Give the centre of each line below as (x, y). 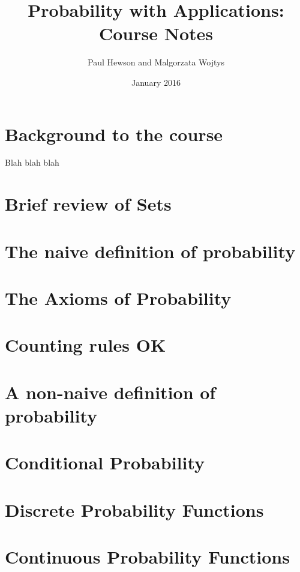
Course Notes (156, 33)
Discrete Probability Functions (134, 509)
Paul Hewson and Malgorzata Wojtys (156, 62)
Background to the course (114, 134)
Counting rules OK (85, 345)
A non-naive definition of (110, 392)
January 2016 (156, 82)
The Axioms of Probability (118, 297)
